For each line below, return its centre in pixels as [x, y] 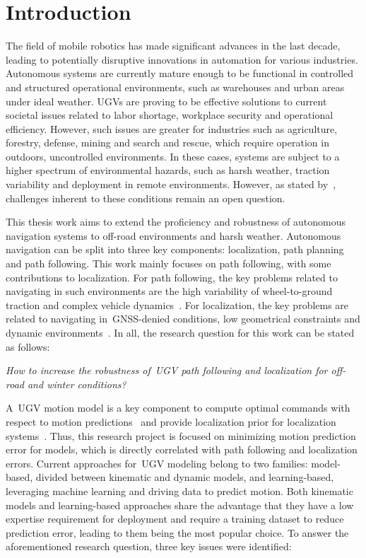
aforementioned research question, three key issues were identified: [149, 546]
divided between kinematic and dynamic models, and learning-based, [185, 477]
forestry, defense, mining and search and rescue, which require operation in [167, 143]
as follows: [28, 346]
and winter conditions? [77, 384]
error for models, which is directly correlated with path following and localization [182, 449]
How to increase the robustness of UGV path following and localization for [167, 370]
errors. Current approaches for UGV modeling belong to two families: [157, 463]
